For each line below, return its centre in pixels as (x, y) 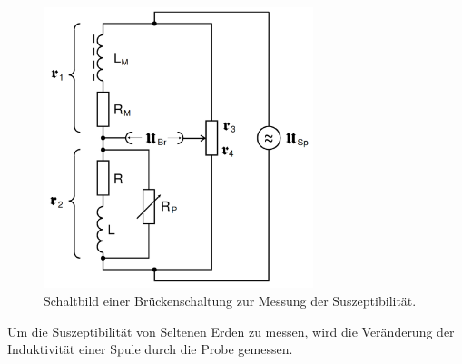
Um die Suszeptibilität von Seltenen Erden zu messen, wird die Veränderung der (231, 331)
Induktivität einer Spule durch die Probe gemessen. (150, 349)
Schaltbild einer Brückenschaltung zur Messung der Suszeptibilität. (230, 301)
